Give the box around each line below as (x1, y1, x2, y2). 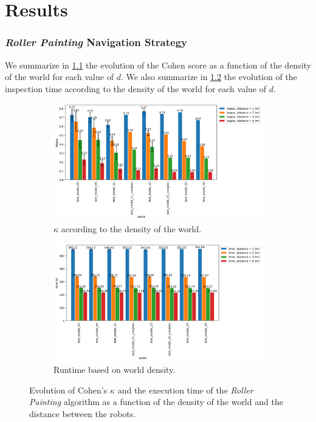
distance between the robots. (29, 407, 136, 420)
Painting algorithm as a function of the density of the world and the (29, 395, 283, 408)
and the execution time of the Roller (117, 383, 253, 396)
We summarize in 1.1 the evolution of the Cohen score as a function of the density (5, 58, 311, 71)
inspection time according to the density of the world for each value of (5, 82, 266, 95)
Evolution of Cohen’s (29, 383, 108, 396)
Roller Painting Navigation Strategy (5, 35, 187, 50)
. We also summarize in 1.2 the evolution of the (120, 70, 297, 83)
